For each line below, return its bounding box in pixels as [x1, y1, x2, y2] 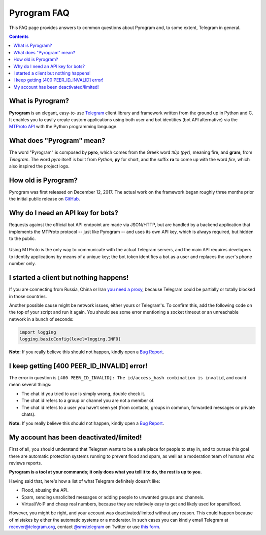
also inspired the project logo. [9, 163, 70, 169]
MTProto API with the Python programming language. [9, 124, 118, 130]
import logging [19, 329, 56, 335]
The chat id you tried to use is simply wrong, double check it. [21, 391, 145, 397]
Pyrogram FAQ [9, 7, 70, 18]
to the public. [9, 235, 36, 241]
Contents [9, 33, 29, 39]
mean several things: [9, 382, 52, 388]
